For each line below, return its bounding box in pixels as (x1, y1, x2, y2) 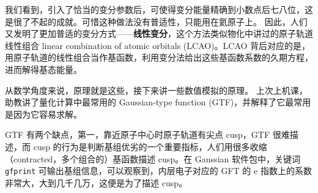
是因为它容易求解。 (5, 107, 82, 120)
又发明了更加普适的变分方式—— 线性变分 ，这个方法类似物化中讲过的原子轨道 (5, 27, 313, 40)
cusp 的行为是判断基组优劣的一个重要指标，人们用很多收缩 (33, 140, 267, 153)
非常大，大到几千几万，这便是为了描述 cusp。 (5, 176, 187, 189)
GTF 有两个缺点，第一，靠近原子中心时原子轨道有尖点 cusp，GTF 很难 (5, 128, 290, 141)
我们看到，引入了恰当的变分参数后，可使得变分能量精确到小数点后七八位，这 (5, 3, 313, 15)
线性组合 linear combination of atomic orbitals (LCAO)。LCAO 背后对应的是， (5, 39, 311, 51)
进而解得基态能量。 (5, 62, 82, 75)
